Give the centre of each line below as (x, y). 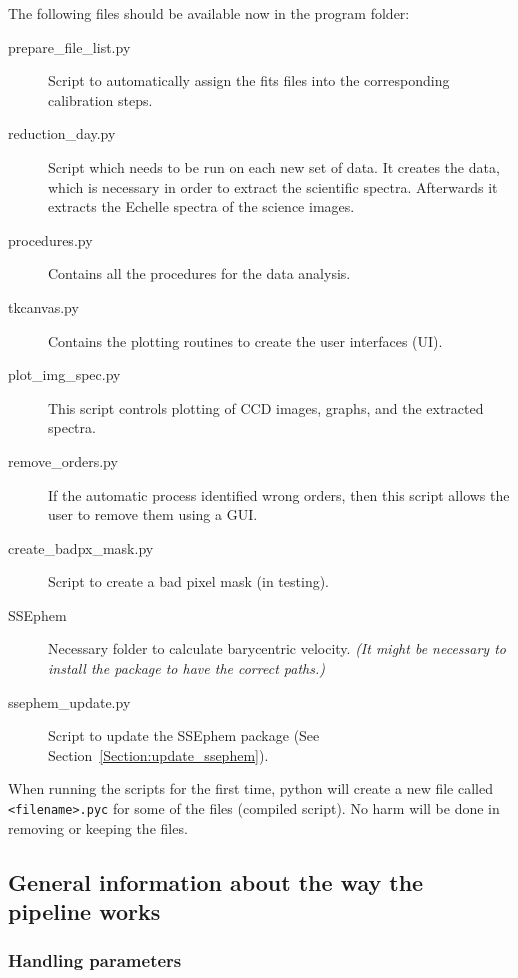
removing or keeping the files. (98, 827)
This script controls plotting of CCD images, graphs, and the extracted (266, 407)
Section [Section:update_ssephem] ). (158, 754)
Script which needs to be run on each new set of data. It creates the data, (274, 166)
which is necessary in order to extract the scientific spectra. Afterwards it (273, 186)
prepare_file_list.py (69, 46)
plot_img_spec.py (64, 374)
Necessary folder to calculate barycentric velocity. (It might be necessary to (277, 648)
